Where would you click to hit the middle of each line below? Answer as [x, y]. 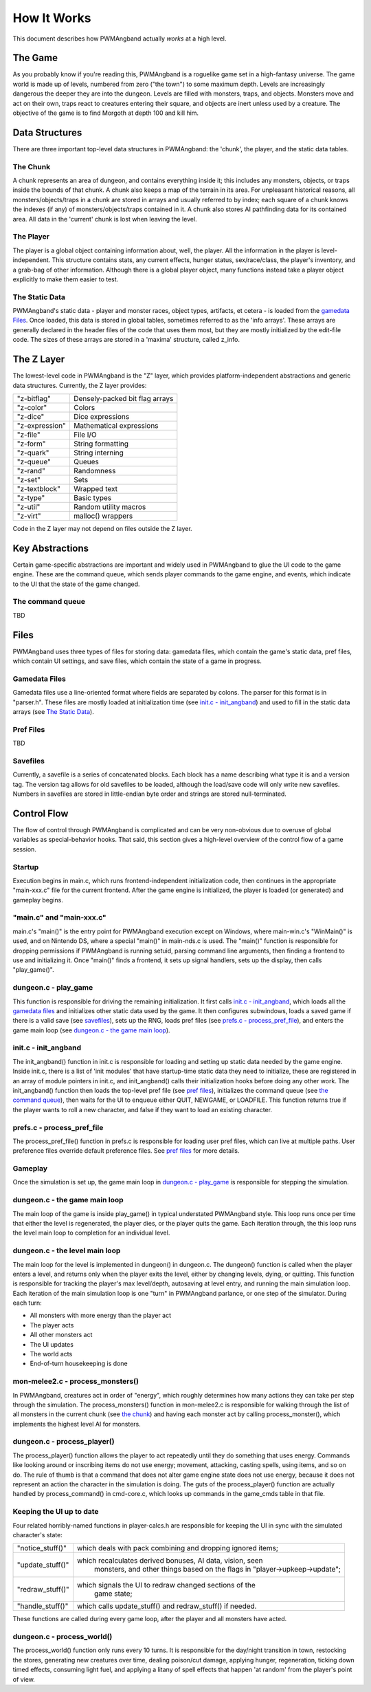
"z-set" [29, 479]
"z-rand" [31, 470]
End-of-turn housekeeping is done [79, 1364]
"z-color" [32, 407]
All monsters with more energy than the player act [101, 1315]
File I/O [85, 435]
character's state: [38, 1534]
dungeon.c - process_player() [64, 1442]
